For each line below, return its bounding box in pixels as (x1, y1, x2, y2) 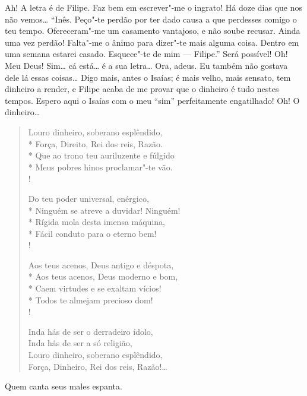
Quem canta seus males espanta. (5, 380, 122, 392)
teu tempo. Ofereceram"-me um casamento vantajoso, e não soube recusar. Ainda (5, 24, 300, 37)
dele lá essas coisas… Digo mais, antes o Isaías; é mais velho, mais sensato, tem (5, 71, 291, 83)
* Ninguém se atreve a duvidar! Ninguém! (28, 204, 181, 216)
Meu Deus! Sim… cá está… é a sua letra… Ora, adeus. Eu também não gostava (5, 59, 288, 71)
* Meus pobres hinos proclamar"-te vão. (28, 160, 173, 173)
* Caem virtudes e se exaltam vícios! (28, 282, 162, 294)
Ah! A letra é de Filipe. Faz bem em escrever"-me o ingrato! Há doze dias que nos (5, 1, 302, 13)
